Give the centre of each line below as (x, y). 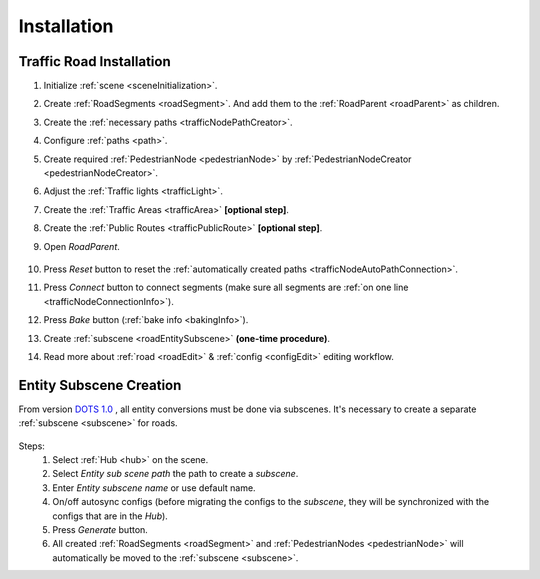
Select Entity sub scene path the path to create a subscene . (175, 474)
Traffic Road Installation (94, 61)
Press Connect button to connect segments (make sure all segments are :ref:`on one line (226, 287)
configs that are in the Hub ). (110, 516)
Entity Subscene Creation (100, 385)
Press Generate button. (100, 529)
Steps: (31, 446)
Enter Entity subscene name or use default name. (154, 487)
